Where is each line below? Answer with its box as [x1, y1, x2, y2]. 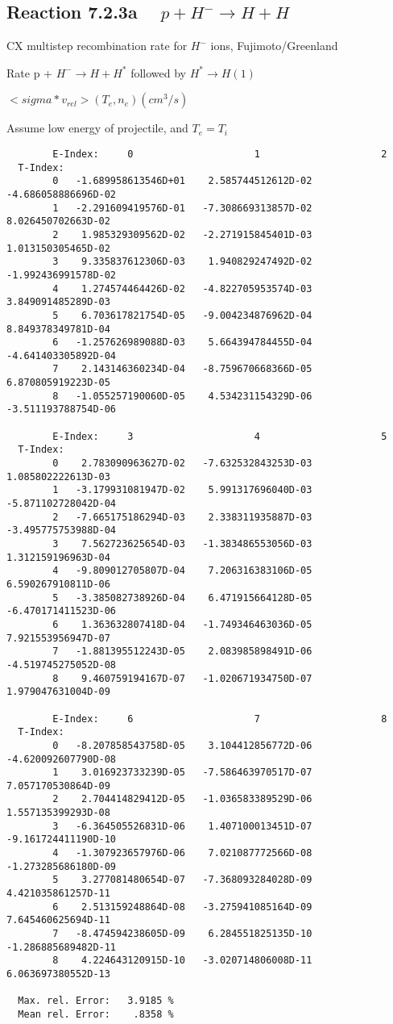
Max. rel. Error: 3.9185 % [18, 995, 174, 1007]
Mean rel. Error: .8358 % [18, 1008, 174, 1020]
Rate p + [6, 64, 52, 81]
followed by [130, 64, 187, 81]
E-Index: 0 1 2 [52, 148, 387, 160]
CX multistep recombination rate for [6, 37, 188, 54]
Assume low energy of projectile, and [6, 119, 188, 136]
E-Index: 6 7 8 [52, 713, 387, 725]
